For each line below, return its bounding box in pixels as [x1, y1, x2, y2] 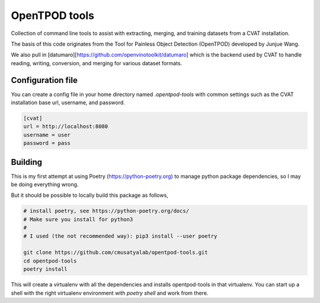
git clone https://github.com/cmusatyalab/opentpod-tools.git [23, 249, 208, 256]
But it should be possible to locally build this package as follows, [11, 192, 168, 199]
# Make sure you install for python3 [23, 216, 133, 222]
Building [11, 157, 43, 167]
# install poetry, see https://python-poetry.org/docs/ [23, 208, 190, 215]
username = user [23, 131, 71, 138]
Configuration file [11, 75, 78, 85]
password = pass [23, 140, 71, 146]
